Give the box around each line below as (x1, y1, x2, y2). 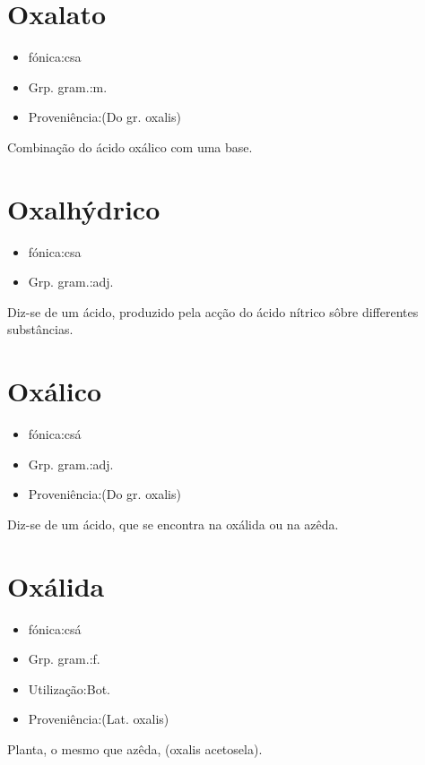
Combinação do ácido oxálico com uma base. (7, 137, 253, 156)
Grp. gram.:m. (28, 77, 108, 96)
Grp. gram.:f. (28, 649, 100, 668)
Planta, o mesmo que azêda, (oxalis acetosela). (7, 740, 263, 758)
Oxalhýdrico (7, 190, 160, 227)
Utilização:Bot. (28, 679, 110, 698)
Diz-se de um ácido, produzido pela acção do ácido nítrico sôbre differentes (7, 302, 419, 321)
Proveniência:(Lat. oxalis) (28, 709, 169, 728)
